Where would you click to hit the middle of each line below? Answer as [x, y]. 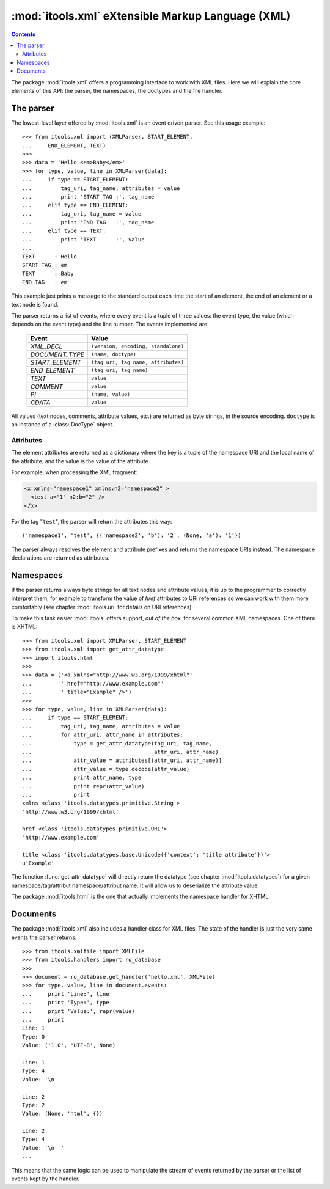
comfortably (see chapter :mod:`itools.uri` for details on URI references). [102, 607]
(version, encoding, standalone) [137, 346]
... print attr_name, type [82, 778]
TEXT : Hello [50, 256]
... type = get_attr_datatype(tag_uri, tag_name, [117, 743]
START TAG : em [45, 265]
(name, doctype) [114, 354]
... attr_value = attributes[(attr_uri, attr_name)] [122, 760]
